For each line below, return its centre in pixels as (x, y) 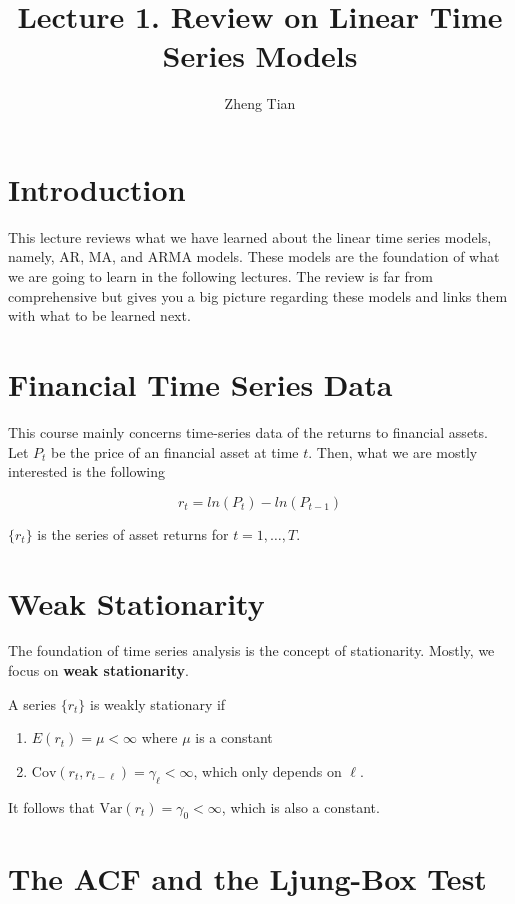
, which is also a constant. (300, 806)
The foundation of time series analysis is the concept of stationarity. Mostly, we (251, 650)
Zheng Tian (260, 103)
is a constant (234, 737)
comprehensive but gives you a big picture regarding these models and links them (258, 295)
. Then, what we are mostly (393, 451)
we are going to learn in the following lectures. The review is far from (221, 276)
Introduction (97, 188)
